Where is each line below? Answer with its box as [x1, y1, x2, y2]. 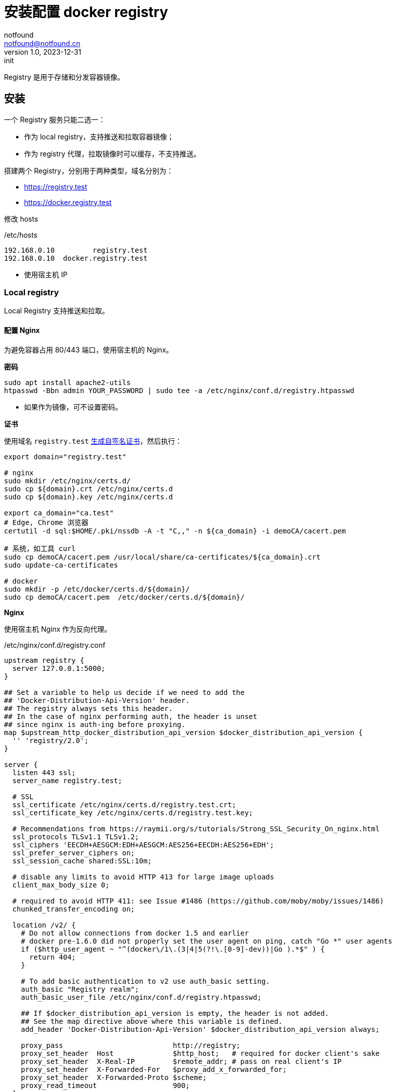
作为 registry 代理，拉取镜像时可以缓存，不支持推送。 [24, 149, 201, 158]
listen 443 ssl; [12, 768, 76, 777]
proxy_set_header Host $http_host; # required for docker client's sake [21, 1049, 380, 1057]
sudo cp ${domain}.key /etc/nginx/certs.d [4, 492, 173, 501]
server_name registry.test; [12, 776, 123, 785]
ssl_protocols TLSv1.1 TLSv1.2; [12, 832, 139, 841]
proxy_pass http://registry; [21, 1041, 241, 1049]
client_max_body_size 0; [12, 880, 110, 889]
